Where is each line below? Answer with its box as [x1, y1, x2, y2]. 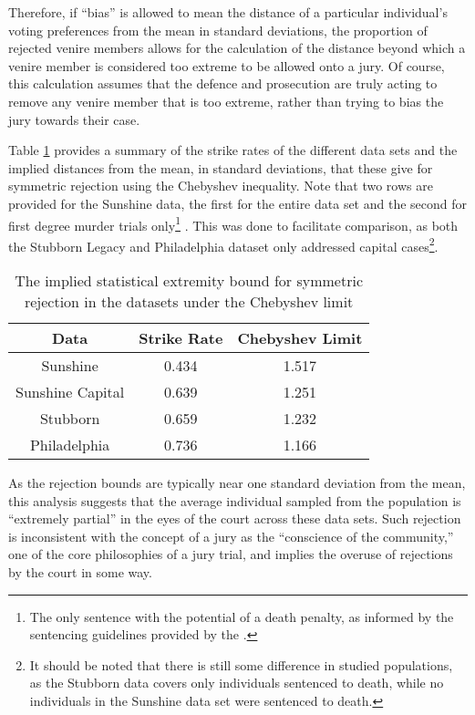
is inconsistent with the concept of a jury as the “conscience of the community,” [8, 526, 454, 545]
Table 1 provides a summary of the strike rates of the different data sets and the [8, 140, 458, 160]
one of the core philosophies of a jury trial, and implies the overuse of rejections [8, 544, 453, 564]
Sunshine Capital [15, 381, 125, 403]
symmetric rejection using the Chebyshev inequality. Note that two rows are [8, 176, 433, 195]
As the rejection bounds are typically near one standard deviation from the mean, [8, 473, 466, 492]
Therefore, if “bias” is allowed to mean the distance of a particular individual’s [8, 3, 448, 21]
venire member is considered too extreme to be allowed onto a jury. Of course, [8, 56, 445, 75]
